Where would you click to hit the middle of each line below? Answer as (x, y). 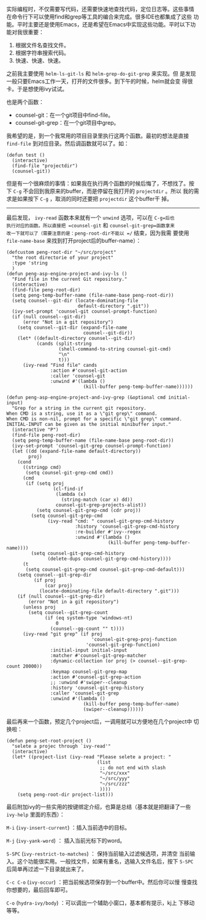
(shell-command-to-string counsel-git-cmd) (115, 349)
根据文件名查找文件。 (42, 45)
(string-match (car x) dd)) (97, 500)
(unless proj (39, 607)
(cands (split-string (64, 344)
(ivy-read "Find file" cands (60, 365)
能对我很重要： (25, 32)
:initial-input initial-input (89, 650)
